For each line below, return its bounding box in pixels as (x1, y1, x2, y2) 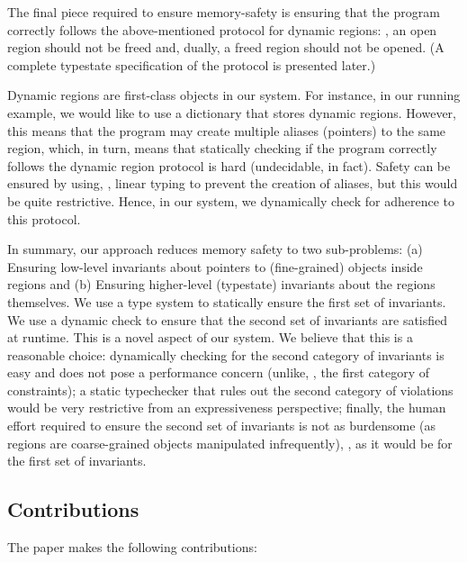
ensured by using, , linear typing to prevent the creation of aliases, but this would (7, 174, 458, 193)
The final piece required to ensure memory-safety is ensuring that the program (7, 3, 440, 21)
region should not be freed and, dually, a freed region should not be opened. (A (7, 38, 445, 57)
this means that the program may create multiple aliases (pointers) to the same (7, 121, 446, 140)
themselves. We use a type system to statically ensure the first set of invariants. (7, 292, 446, 311)
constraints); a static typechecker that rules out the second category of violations (7, 380, 454, 399)
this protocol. (7, 209, 81, 228)
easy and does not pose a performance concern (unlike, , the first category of (7, 363, 430, 382)
